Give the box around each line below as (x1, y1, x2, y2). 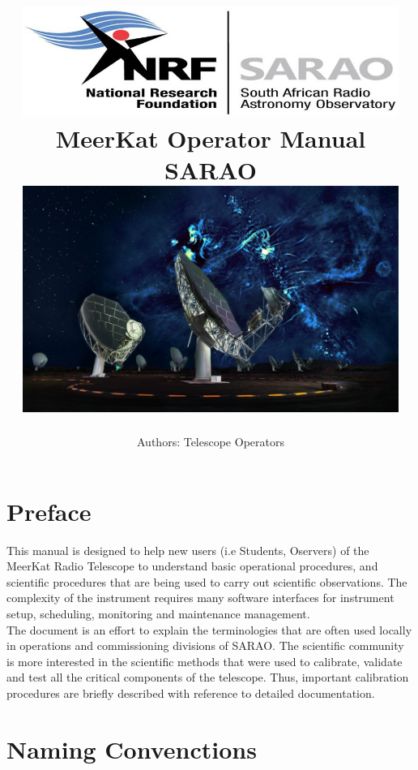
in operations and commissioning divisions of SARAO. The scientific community (6, 637, 404, 654)
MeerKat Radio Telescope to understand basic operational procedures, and (6, 557, 378, 574)
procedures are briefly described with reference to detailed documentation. (6, 684, 375, 701)
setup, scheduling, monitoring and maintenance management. (6, 604, 310, 622)
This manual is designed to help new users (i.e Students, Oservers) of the (6, 541, 369, 558)
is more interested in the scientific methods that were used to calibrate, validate (6, 652, 403, 669)
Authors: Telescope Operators (137, 433, 284, 450)
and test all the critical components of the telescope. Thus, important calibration (6, 669, 409, 686)
